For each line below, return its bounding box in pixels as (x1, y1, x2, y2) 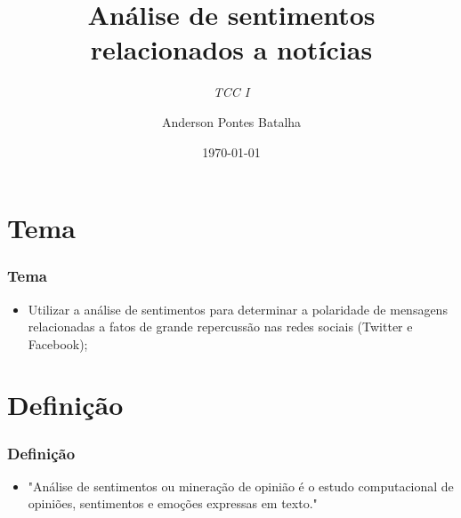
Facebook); (28, 334, 88, 353)
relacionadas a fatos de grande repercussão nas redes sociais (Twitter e (28, 317, 413, 336)
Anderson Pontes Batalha (161, 112, 302, 131)
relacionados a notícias (90, 31, 373, 68)
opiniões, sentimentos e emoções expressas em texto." (28, 494, 318, 513)
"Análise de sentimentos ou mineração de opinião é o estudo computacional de (28, 476, 454, 495)
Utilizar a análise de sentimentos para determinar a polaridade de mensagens (28, 299, 448, 318)
